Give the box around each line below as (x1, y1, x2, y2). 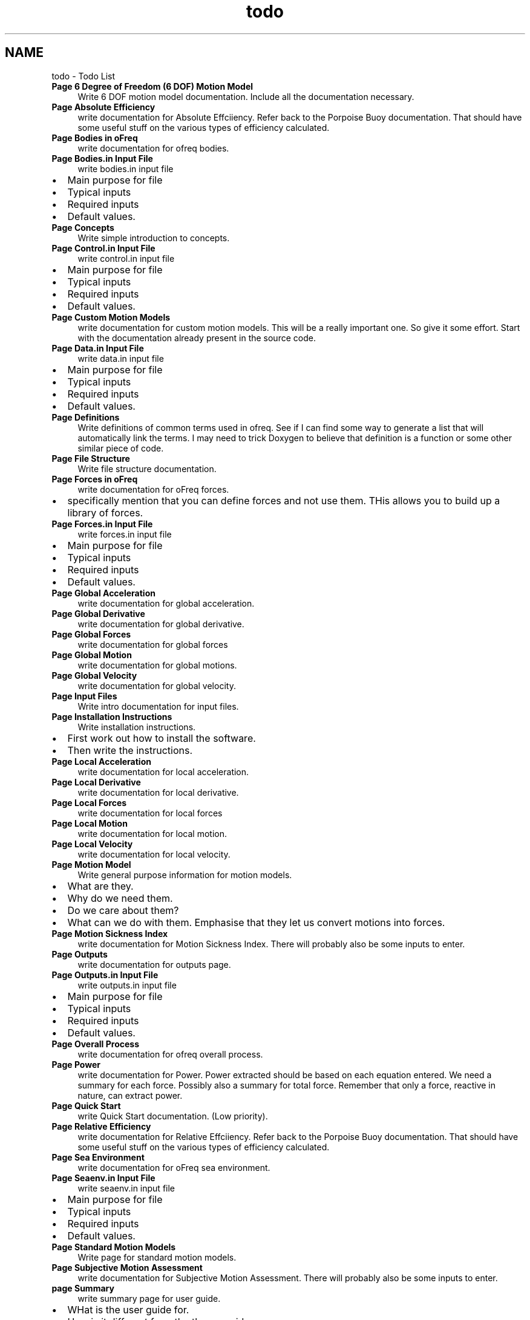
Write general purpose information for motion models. (77, 869, 292, 880)
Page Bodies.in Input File (51, 153, 153, 164)
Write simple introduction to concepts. (77, 232, 230, 243)
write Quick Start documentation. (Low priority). (77, 1110, 268, 1121)
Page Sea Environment (51, 1152, 145, 1162)
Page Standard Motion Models (51, 1241, 176, 1252)
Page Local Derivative (51, 776, 141, 787)
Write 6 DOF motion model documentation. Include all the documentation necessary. (77, 91, 414, 102)
